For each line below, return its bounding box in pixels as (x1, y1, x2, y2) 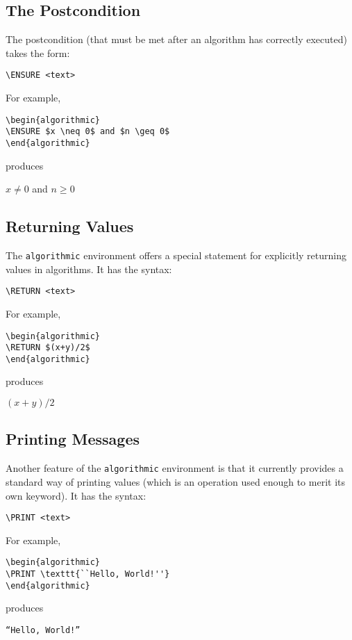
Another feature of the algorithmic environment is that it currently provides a (6, 461, 344, 475)
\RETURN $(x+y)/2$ (6, 343, 90, 353)
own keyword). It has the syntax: (6, 488, 146, 502)
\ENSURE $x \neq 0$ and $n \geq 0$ (6, 126, 170, 137)
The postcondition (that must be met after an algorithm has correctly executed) (6, 32, 347, 47)
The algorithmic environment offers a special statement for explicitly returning (6, 248, 347, 262)
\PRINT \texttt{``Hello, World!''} (6, 569, 170, 580)
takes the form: (6, 45, 70, 60)
